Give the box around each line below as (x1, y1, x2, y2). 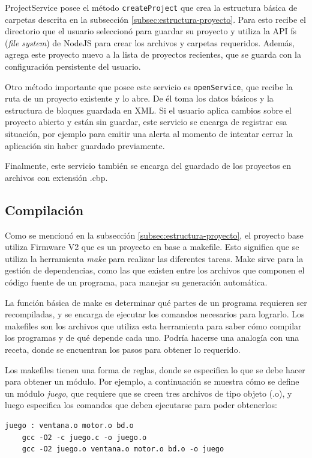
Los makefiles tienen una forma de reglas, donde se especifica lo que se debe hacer (5, 363, 305, 376)
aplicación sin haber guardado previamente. (5, 139, 165, 151)
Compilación (5, 200, 84, 219)
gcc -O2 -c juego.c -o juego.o (22, 433, 147, 442)
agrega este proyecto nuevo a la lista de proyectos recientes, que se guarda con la (5, 48, 301, 61)
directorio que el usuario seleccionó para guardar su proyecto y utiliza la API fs (5, 25, 297, 37)
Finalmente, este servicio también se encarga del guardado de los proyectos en (5, 159, 292, 172)
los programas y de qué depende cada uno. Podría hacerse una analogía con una (5, 331, 299, 344)
